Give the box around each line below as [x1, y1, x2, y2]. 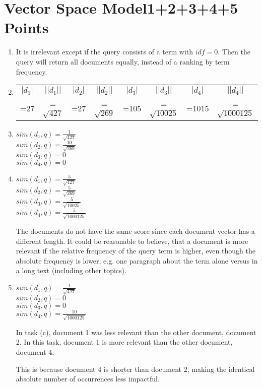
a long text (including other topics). [16, 265, 126, 276]
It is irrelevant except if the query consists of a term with [16, 46, 193, 57]
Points [4, 17, 49, 38]
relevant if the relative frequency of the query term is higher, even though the [16, 245, 255, 256]
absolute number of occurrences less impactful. [16, 373, 160, 384]
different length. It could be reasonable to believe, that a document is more [16, 235, 248, 246]
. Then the [218, 46, 250, 57]
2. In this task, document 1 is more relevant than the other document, [16, 337, 233, 347]
